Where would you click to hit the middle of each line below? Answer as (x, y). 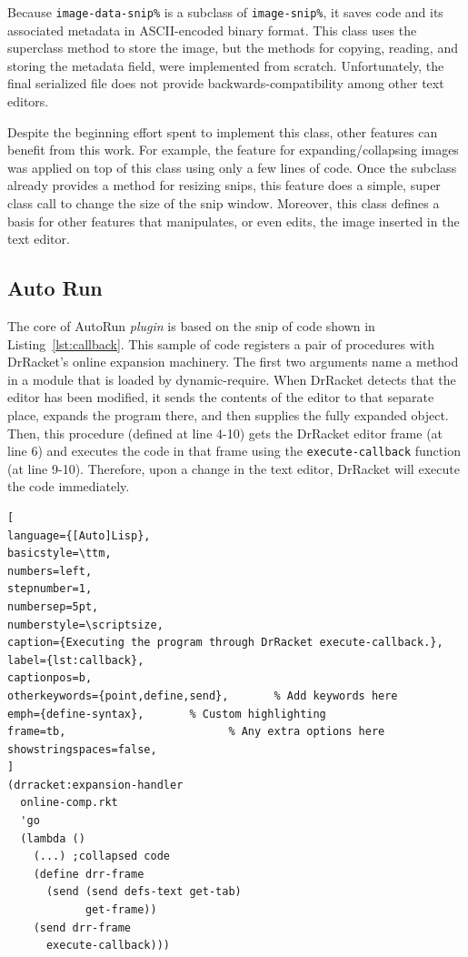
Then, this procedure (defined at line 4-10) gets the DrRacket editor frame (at (225, 433)
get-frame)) (121, 910)
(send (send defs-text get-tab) (144, 892)
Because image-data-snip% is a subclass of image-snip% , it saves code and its (225, 12)
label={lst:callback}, (76, 660)
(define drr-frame (89, 874)
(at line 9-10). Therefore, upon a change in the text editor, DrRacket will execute (234, 468)
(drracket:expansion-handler (95, 785)
